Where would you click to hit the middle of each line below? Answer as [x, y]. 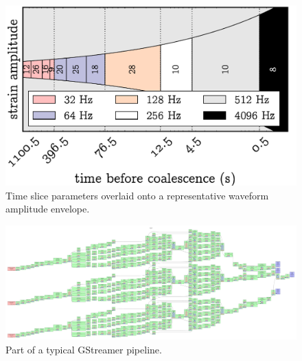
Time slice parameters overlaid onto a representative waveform [137, 195]
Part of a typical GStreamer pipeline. [84, 349]
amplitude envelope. [48, 209]
